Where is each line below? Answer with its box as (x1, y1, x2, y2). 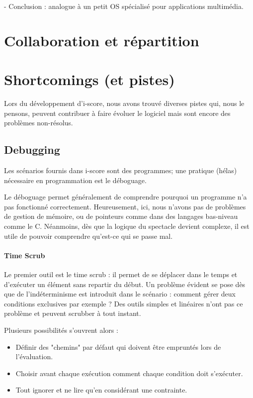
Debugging (4, 142, 60, 157)
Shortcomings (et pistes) (4, 69, 175, 90)
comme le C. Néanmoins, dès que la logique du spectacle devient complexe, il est (4, 221, 250, 231)
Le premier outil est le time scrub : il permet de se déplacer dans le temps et (4, 269, 238, 280)
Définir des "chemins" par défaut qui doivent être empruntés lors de (15, 341, 221, 352)
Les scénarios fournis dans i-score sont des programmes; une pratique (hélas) (4, 165, 237, 176)
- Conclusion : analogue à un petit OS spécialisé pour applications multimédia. (4, 1, 244, 11)
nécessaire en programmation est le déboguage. (4, 175, 147, 185)
